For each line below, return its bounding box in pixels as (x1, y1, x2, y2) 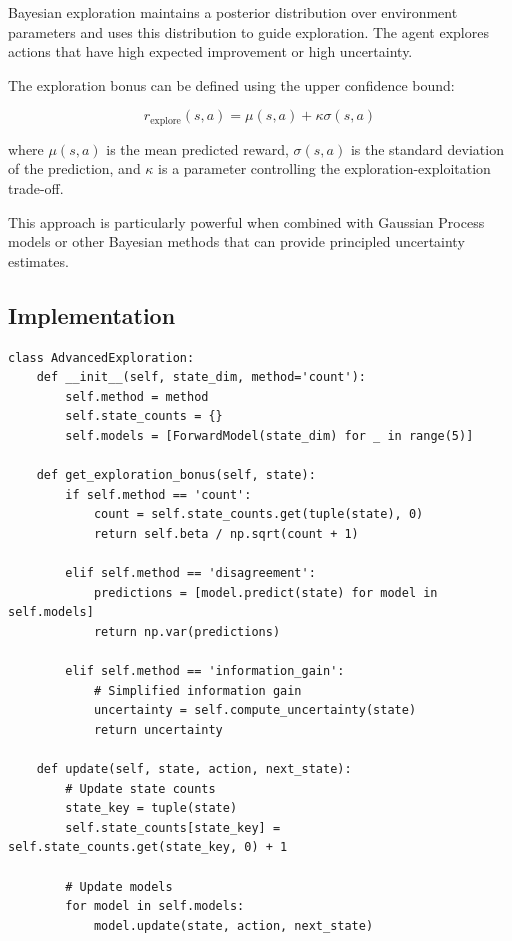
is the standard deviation (350, 138, 504, 159)
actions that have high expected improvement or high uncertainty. (8, 41, 413, 62)
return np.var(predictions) (93, 624, 281, 639)
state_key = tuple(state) (65, 801, 238, 816)
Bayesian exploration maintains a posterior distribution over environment (8, 2, 458, 22)
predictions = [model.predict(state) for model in (93, 585, 438, 600)
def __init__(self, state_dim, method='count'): (36, 370, 366, 385)
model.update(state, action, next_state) (93, 918, 374, 933)
